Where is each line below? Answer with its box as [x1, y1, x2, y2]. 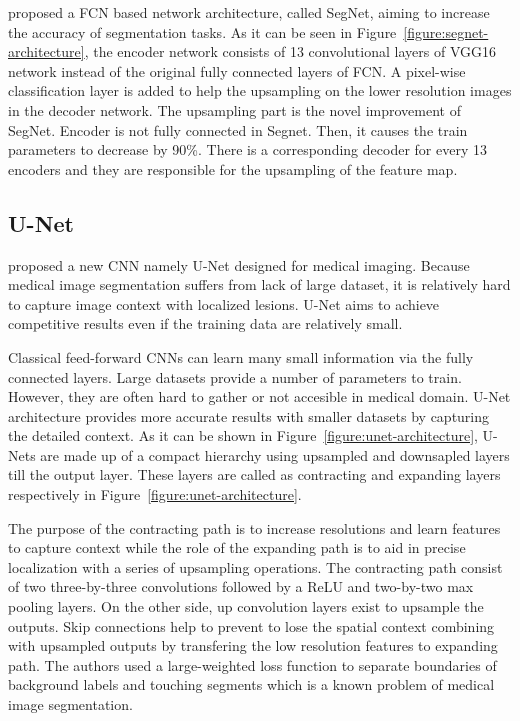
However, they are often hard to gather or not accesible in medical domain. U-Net [8, 386, 511, 407]
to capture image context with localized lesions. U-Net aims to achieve [8, 293, 440, 314]
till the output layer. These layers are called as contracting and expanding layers [8, 464, 501, 485]
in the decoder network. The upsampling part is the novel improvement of [8, 99, 461, 120]
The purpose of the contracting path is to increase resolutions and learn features [8, 517, 501, 538]
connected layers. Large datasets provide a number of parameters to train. [8, 366, 462, 387]
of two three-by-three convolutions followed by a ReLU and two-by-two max [8, 576, 474, 597]
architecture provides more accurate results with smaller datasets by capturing [8, 405, 490, 426]
